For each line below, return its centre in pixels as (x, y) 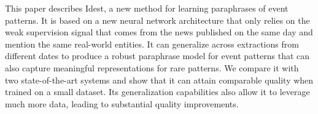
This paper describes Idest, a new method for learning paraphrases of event (147, 8)
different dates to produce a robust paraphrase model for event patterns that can (157, 56)
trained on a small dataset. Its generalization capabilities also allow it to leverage (157, 92)
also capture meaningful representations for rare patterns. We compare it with (152, 67)
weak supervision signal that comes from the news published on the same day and (159, 32)
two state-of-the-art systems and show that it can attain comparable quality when (159, 80)
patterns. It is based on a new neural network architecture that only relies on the (157, 20)
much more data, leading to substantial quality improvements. (122, 103)
